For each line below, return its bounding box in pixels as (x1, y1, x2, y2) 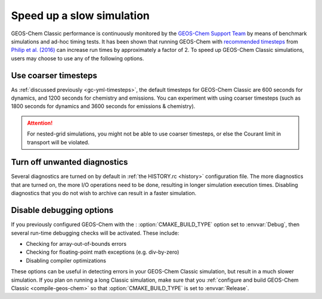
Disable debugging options (11, 205, 114, 215)
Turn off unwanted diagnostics (11, 157, 128, 167)
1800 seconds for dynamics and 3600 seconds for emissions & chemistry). (11, 103, 196, 110)
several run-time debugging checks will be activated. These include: (11, 229, 179, 236)
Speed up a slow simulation (11, 9, 150, 22)
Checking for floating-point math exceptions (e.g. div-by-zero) (26, 248, 179, 256)
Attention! (27, 119, 53, 127)
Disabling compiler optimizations (26, 257, 107, 264)
